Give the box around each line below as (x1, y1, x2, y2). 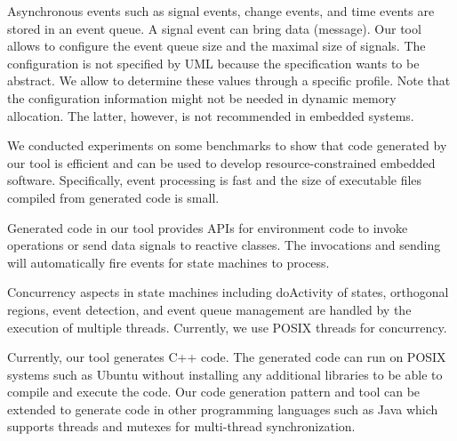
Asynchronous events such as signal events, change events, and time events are (7, 2, 435, 20)
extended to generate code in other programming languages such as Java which (7, 399, 438, 418)
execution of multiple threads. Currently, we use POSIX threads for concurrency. (7, 317, 447, 336)
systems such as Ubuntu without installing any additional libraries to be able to (7, 365, 443, 383)
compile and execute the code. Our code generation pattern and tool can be (7, 382, 421, 401)
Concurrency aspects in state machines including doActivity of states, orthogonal (7, 283, 449, 301)
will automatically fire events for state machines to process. (7, 253, 330, 271)
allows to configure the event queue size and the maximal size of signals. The (7, 36, 426, 55)
